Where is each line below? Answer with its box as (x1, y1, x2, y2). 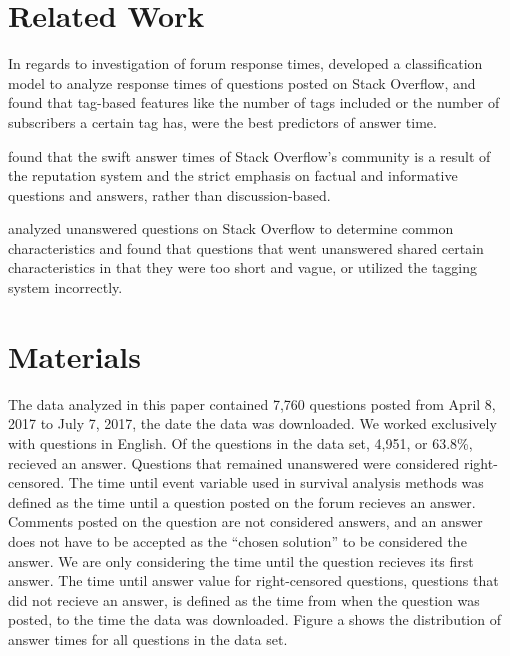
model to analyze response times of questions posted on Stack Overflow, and (8, 72, 476, 93)
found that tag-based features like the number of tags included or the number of (8, 92, 500, 113)
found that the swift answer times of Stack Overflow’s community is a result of (8, 145, 491, 166)
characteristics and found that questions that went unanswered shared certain (8, 237, 484, 258)
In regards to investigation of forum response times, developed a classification (8, 53, 483, 74)
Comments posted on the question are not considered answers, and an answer (8, 511, 483, 532)
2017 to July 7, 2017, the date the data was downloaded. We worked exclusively (8, 413, 497, 434)
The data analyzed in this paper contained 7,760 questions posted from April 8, (8, 393, 496, 414)
